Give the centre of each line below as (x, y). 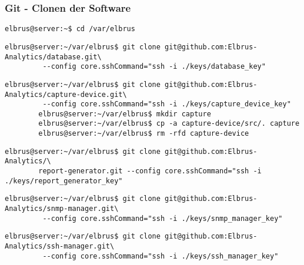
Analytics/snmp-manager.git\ (62, 209)
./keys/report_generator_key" (64, 181)
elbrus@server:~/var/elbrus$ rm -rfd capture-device (144, 134)
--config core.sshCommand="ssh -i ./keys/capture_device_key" (167, 104)
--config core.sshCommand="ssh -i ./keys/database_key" (154, 67)
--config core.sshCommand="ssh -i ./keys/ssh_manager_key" (161, 256)
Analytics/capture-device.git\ (66, 94)
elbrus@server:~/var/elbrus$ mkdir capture (125, 114)
